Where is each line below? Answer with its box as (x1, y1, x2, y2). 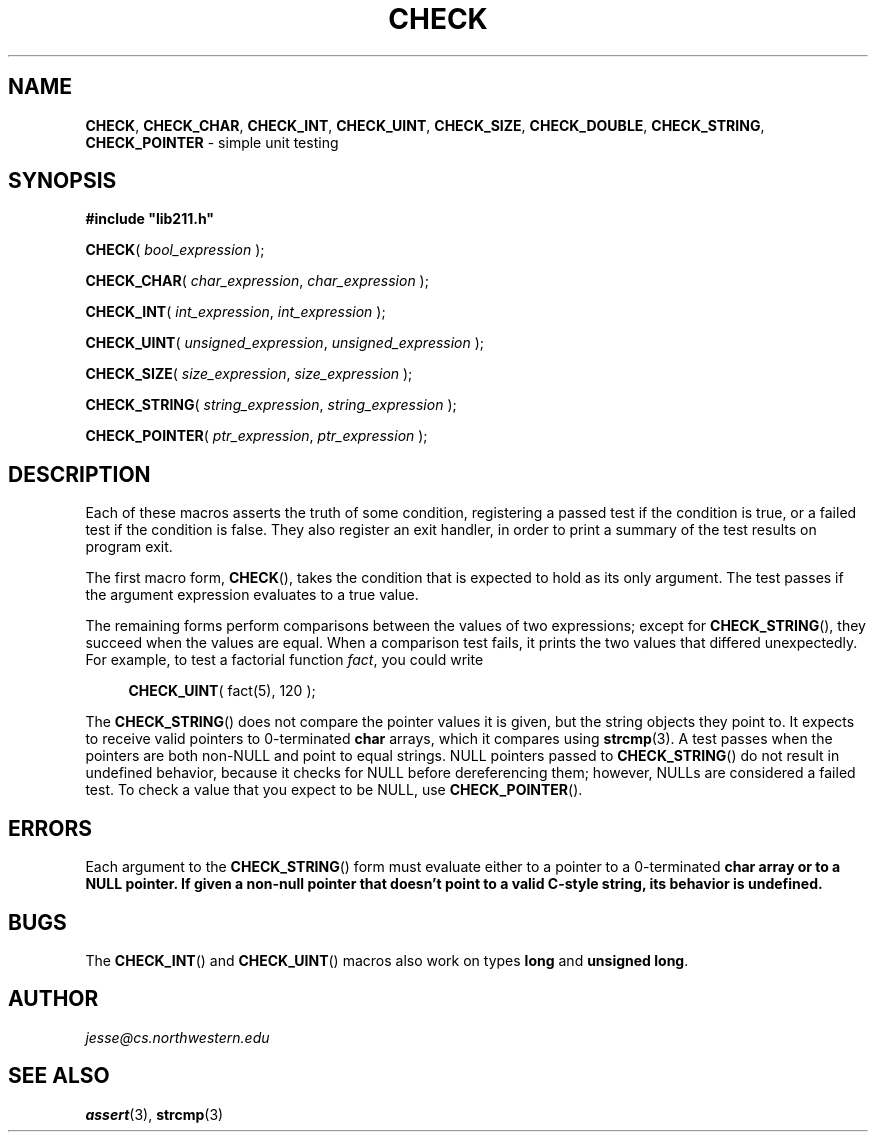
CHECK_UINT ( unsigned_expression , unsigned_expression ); (85, 334, 485, 352)
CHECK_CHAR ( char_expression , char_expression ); (85, 272, 429, 290)
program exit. (85, 538, 173, 556)
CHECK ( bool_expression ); (85, 241, 265, 259)
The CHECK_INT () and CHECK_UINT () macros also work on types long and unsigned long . (85, 951, 689, 969)
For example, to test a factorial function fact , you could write (85, 651, 484, 669)
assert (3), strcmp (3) (85, 1105, 224, 1123)
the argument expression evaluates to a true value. (85, 586, 419, 604)
